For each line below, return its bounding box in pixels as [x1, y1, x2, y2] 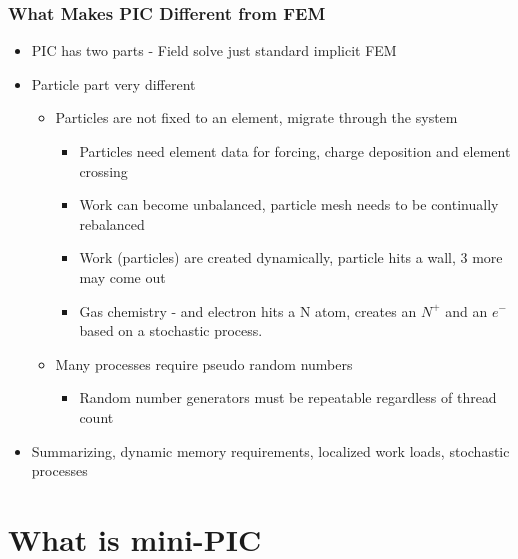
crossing [79, 160, 128, 181]
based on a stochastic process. [79, 320, 263, 341]
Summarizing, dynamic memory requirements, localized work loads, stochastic [31, 440, 510, 461]
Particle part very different [31, 73, 196, 94]
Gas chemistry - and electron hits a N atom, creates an [79, 300, 417, 321]
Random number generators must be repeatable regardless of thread [79, 387, 497, 408]
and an [445, 300, 488, 321]
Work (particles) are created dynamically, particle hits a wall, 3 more [79, 247, 503, 268]
